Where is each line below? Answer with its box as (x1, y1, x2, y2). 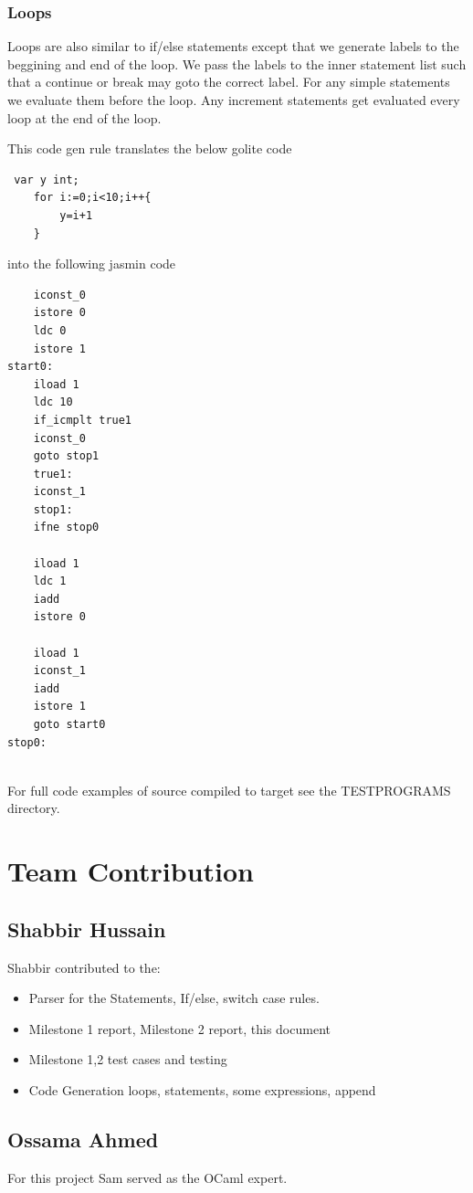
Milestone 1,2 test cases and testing (28, 1050, 227, 1069)
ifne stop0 (33, 521, 100, 534)
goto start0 (33, 718, 106, 731)
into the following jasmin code (7, 254, 176, 273)
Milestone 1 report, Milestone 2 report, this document (28, 1019, 331, 1038)
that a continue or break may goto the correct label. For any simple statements (7, 72, 450, 91)
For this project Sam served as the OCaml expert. (7, 1167, 288, 1187)
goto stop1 (33, 449, 100, 463)
